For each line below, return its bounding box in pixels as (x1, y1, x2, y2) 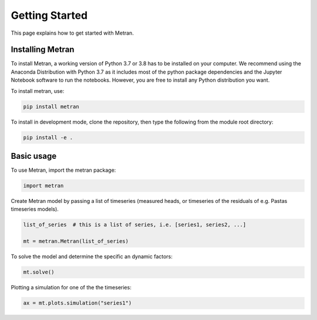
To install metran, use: (11, 87, 65, 94)
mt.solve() (23, 269, 55, 276)
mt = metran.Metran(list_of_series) (23, 238, 129, 245)
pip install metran (23, 103, 79, 110)
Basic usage (11, 151, 57, 161)
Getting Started (11, 9, 88, 22)
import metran (23, 182, 64, 189)
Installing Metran (11, 45, 75, 55)
